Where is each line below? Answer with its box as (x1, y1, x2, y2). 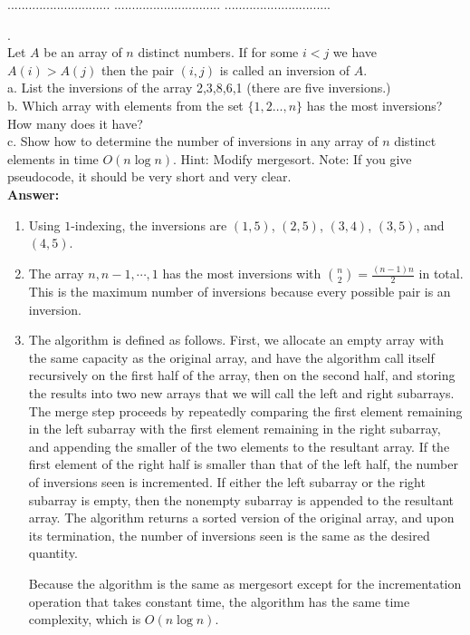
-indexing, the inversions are (71, 215, 227, 234)
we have (332, 43, 378, 62)
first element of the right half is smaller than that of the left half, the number (28, 454, 458, 474)
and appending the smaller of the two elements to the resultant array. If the (28, 436, 450, 455)
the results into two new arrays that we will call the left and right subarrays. (28, 384, 455, 402)
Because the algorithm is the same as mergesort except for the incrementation (28, 573, 462, 592)
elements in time (7, 149, 99, 168)
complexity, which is (28, 610, 141, 629)
